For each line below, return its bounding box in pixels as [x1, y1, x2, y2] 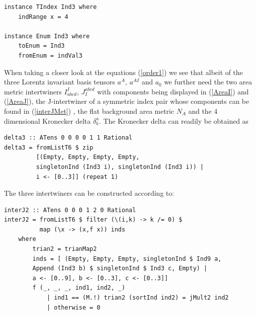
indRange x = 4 [18, 13, 68, 20]
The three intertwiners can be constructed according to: [4, 188, 174, 198]
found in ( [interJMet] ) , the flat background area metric [4, 105, 174, 116]
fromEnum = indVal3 [18, 52, 83, 59]
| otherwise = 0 [46, 304, 101, 311]
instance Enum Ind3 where [4, 32, 90, 40]
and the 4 [188, 105, 218, 116]
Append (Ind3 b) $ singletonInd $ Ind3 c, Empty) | [32, 265, 208, 272]
